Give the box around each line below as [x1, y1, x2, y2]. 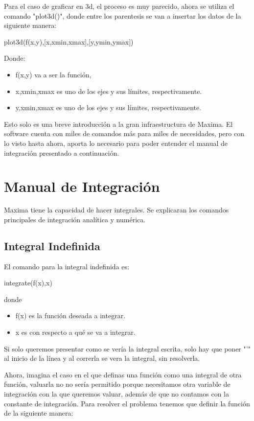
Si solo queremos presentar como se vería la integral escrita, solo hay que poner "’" [4, 343, 251, 353]
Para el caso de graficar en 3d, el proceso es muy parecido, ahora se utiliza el [4, 1, 234, 11]
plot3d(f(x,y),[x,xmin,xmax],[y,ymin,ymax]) [4, 36, 134, 47]
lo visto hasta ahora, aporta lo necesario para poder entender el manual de [4, 138, 228, 148]
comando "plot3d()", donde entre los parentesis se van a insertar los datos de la [4, 10, 241, 21]
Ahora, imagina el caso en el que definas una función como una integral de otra [4, 369, 242, 379]
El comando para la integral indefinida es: [4, 261, 129, 271]
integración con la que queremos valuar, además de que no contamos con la [4, 388, 229, 398]
